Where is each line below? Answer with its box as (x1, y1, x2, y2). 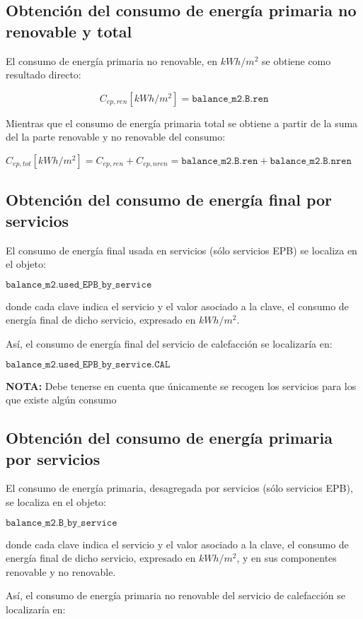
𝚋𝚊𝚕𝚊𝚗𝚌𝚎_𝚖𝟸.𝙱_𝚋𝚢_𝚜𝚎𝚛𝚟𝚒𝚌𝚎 (6, 517, 117, 528)
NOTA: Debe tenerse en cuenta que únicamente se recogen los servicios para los (6, 378, 357, 393)
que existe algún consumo (6, 392, 117, 407)
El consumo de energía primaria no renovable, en (6, 53, 218, 68)
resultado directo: (6, 67, 81, 82)
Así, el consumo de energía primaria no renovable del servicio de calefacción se (6, 588, 345, 603)
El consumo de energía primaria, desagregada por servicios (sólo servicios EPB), (6, 481, 353, 495)
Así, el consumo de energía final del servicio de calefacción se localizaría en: (6, 336, 333, 350)
